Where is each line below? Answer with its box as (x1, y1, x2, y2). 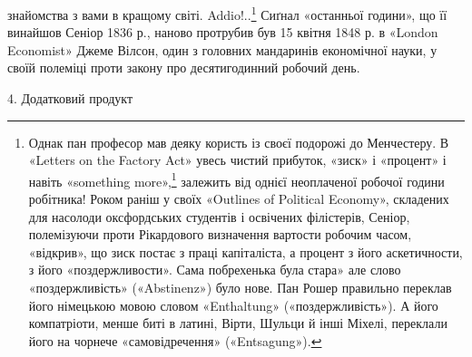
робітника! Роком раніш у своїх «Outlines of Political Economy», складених (28, 189, 449, 208)
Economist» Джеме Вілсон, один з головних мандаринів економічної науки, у (7, 40, 438, 59)
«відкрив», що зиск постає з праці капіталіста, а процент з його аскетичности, (28, 242, 463, 261)
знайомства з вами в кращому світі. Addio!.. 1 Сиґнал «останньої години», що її (7, 3, 447, 24)
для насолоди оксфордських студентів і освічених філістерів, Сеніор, (28, 207, 410, 226)
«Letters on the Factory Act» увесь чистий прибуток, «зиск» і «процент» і (28, 150, 447, 169)
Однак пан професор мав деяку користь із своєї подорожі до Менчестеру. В (28, 132, 449, 151)
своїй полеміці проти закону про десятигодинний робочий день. (7, 58, 360, 77)
